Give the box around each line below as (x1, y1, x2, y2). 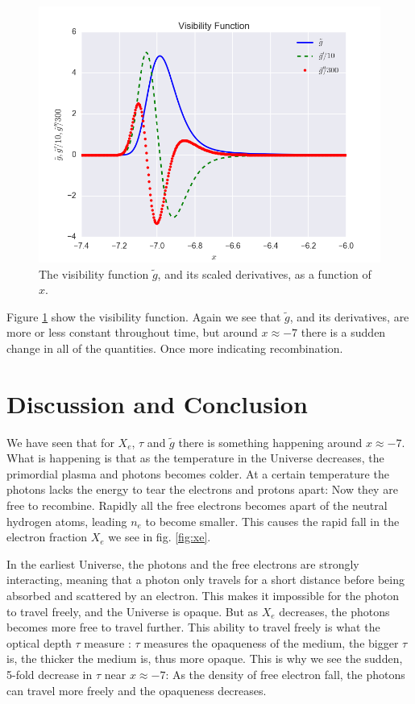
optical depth (6, 634, 72, 651)
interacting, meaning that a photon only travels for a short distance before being (6, 571, 405, 588)
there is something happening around (178, 433, 363, 450)
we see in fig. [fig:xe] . (108, 528, 211, 545)
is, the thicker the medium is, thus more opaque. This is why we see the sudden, (6, 650, 403, 667)
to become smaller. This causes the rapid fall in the (145, 512, 400, 529)
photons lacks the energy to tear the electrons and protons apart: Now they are (6, 481, 398, 498)
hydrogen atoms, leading (6, 512, 127, 529)
